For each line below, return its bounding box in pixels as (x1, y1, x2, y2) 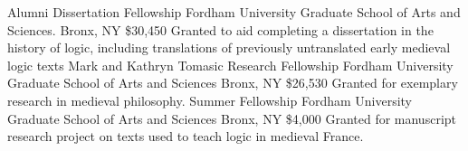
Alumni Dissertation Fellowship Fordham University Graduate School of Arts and (7, 3, 461, 21)
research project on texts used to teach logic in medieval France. (7, 127, 364, 146)
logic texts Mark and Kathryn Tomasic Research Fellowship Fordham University (7, 55, 454, 74)
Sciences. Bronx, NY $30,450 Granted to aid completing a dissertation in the (7, 20, 434, 39)
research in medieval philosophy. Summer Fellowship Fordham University (7, 90, 413, 109)
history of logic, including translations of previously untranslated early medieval (7, 38, 451, 57)
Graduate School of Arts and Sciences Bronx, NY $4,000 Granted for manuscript (7, 109, 456, 127)
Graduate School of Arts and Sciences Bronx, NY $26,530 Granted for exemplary (7, 73, 458, 92)
